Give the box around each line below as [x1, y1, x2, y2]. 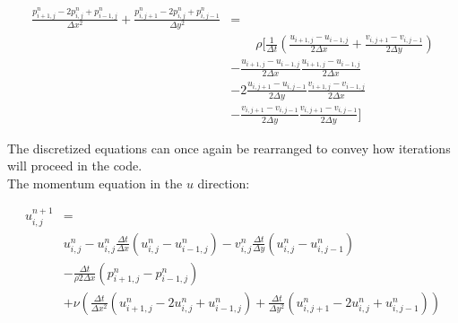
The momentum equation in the [7, 173, 183, 192]
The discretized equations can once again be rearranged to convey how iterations [7, 138, 451, 157]
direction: [197, 173, 250, 192]
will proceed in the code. [7, 156, 143, 175]
